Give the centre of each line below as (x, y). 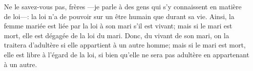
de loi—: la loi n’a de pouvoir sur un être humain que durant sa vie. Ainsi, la (119, 16)
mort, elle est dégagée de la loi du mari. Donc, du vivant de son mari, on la (116, 35)
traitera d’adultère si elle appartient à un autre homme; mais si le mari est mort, (125, 45)
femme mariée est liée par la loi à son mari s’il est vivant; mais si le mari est (118, 26)
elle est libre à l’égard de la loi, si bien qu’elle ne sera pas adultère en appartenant (127, 54)
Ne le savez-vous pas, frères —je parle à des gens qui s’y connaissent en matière (123, 6)
